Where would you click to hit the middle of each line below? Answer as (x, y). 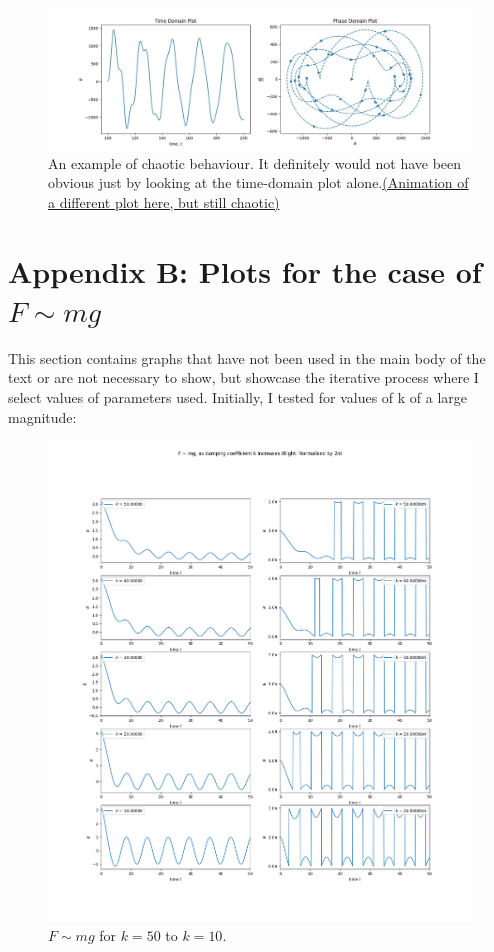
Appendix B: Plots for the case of (245, 270)
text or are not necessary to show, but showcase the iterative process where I (243, 377)
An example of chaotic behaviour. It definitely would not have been (255, 162)
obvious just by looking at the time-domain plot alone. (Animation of (258, 182)
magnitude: (42, 416)
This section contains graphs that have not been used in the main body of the (247, 357)
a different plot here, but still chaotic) (164, 201)
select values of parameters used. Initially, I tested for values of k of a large (238, 397)
